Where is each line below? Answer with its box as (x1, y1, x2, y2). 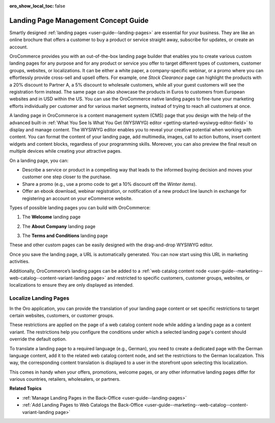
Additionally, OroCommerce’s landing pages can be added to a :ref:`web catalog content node (9, 268, 207, 274)
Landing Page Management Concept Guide (9, 16, 149, 25)
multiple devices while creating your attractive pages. (9, 148, 122, 154)
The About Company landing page (22, 223, 96, 229)
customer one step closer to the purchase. (22, 174, 112, 180)
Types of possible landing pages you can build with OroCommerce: (9, 204, 151, 211)
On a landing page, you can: (9, 157, 69, 163)
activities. (9, 259, 30, 265)
